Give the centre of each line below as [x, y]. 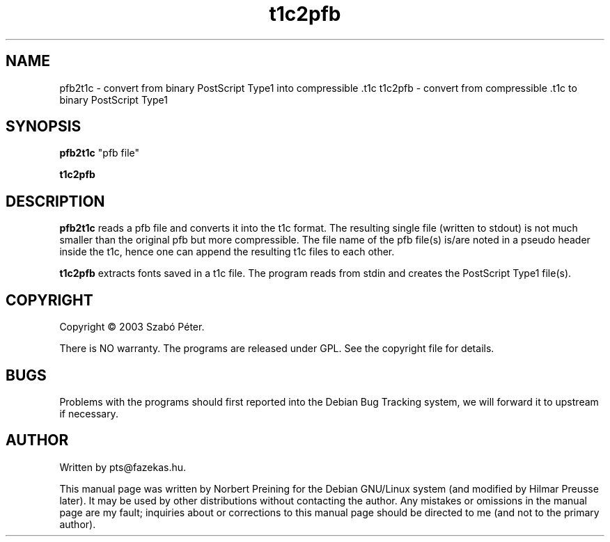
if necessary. [89, 413]
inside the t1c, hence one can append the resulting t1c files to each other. [227, 252]
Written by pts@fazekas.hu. [123, 467]
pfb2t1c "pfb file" [100, 153]
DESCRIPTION [55, 201]
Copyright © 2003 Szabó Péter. [132, 327]
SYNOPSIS [44, 127]
